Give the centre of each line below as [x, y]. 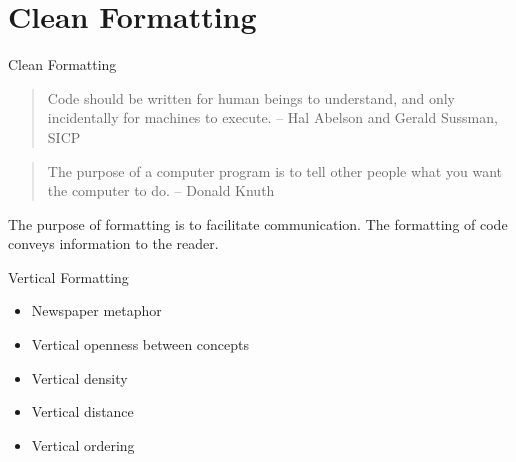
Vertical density [79, 377]
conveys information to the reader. [113, 243]
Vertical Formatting [68, 276]
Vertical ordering [83, 444]
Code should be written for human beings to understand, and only [251, 97]
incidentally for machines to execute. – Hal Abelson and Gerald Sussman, [272, 117]
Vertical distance [82, 411]
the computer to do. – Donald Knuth [161, 190]
